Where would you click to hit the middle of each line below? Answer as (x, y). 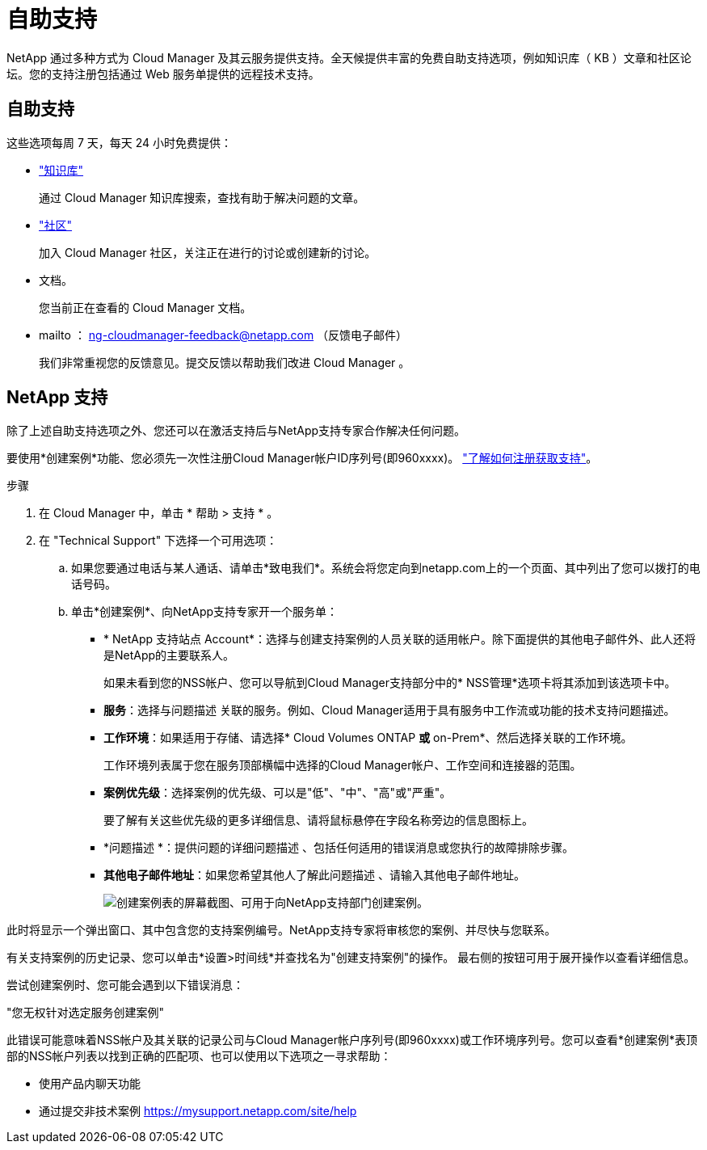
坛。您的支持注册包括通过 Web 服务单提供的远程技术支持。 (163, 74)
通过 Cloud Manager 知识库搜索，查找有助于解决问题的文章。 (202, 197)
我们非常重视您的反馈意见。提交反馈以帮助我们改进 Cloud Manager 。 (225, 362)
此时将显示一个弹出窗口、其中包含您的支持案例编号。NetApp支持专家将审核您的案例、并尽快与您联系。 (282, 930)
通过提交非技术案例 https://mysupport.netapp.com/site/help (198, 1111)
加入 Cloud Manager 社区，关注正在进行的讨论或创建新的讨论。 (208, 252)
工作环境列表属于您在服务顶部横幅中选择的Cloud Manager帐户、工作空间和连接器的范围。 (343, 765)
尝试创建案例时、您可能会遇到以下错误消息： (125, 985)
